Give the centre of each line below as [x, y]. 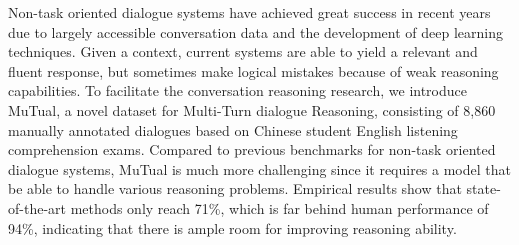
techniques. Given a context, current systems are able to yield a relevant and [243, 51]
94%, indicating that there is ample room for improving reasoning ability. [232, 227]
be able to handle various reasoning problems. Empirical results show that [235, 188]
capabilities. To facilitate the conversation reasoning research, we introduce [237, 90]
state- [483, 188]
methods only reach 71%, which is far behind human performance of [279, 207]
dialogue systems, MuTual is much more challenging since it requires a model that [259, 168]
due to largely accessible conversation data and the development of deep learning [255, 31]
